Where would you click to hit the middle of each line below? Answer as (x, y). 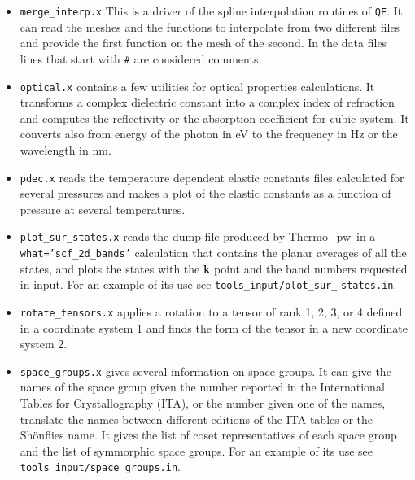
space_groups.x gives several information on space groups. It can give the (205, 371)
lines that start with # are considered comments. (141, 58)
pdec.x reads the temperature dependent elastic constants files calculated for (212, 177)
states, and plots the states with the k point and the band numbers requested (214, 268)
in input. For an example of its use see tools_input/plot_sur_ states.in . (208, 284)
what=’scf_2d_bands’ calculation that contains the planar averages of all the (213, 253)
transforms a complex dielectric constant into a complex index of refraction (207, 102)
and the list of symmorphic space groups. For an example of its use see (197, 450)
